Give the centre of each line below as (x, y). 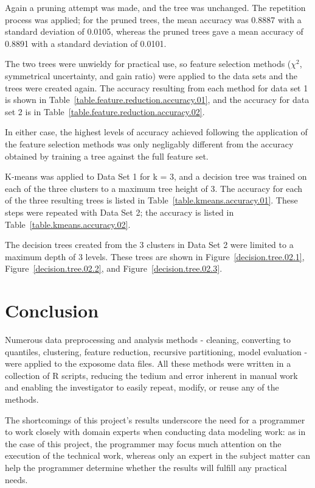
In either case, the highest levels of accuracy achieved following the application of (156, 132)
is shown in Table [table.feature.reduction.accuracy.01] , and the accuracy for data (157, 100)
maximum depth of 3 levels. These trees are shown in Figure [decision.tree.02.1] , (155, 256)
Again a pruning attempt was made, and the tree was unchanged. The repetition (155, 7)
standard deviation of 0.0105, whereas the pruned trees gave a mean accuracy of (154, 31)
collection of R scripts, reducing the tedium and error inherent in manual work (151, 375)
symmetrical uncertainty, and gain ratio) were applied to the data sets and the (151, 75)
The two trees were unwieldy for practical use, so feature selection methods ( (148, 64)
